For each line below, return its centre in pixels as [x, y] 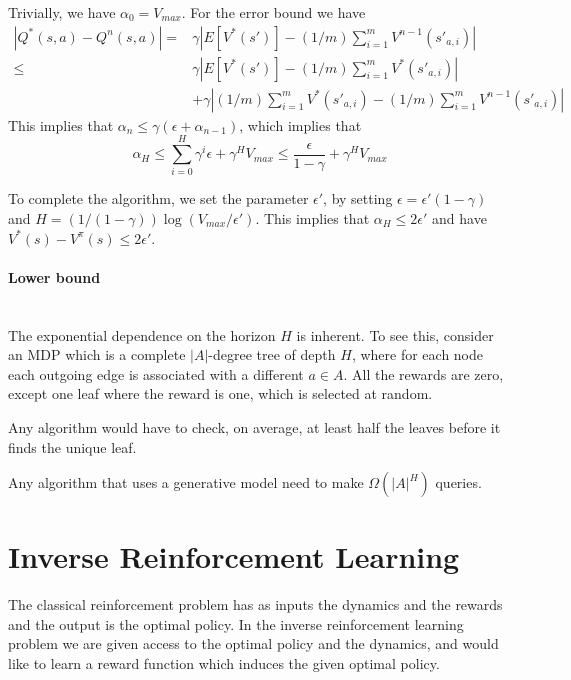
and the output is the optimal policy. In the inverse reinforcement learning [236, 623]
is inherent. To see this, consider [395, 334]
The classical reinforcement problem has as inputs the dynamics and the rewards [255, 604]
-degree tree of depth [272, 354]
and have [459, 218]
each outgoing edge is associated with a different [156, 373]
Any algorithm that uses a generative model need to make [186, 482]
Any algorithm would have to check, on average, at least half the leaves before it [254, 426]
